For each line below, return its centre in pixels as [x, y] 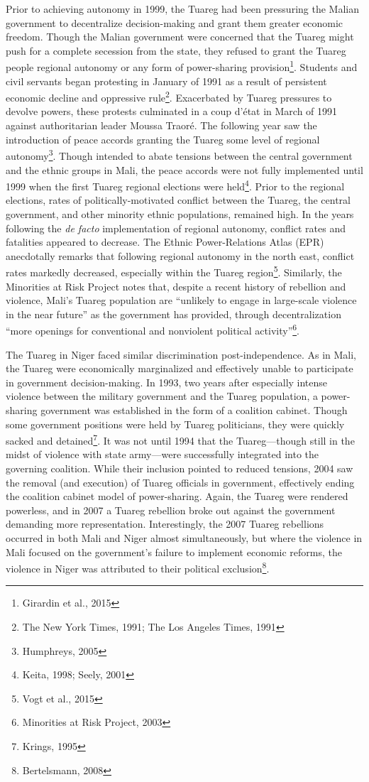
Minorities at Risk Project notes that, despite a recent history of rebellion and [176, 286]
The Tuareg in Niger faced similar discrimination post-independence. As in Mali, [181, 354]
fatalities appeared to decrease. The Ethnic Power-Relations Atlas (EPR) [165, 242]
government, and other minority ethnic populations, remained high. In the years [180, 213]
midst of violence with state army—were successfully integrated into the [163, 454]
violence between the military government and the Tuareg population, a [162, 396]
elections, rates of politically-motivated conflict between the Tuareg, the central [178, 200]
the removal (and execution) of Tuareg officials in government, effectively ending [180, 482]
